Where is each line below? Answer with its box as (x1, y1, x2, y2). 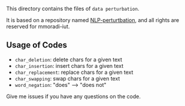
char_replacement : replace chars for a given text (14, 68, 134, 76)
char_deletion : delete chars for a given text (14, 56, 123, 63)
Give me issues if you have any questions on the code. (6, 92, 141, 100)
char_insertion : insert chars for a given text (14, 62, 124, 69)
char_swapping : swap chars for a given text (14, 74, 120, 82)
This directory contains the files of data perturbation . (6, 5, 139, 12)
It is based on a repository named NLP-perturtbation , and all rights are (6, 17, 180, 23)
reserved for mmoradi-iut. (6, 23, 70, 30)
